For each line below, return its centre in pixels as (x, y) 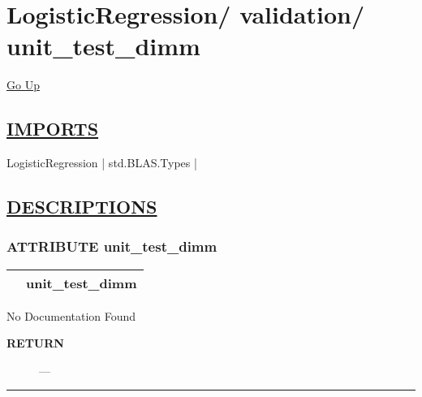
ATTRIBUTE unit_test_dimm (112, 246)
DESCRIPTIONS (82, 207)
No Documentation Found (71, 315)
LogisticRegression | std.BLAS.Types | (102, 163)
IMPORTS (53, 129)
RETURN (35, 343)
